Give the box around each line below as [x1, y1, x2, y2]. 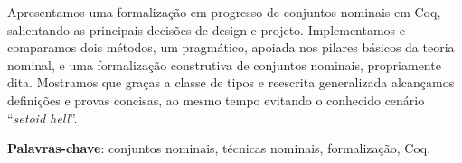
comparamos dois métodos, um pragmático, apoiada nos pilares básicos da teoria [7, 38, 455, 57]
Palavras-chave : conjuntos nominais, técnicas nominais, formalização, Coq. [7, 139, 431, 158]
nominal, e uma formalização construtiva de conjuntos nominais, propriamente [7, 55, 441, 74]
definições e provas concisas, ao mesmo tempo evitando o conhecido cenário [7, 90, 425, 109]
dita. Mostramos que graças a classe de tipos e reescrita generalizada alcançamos [7, 73, 455, 92]
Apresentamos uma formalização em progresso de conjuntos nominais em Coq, [7, 3, 441, 21]
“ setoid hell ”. [7, 108, 78, 127]
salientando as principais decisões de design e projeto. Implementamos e [7, 20, 406, 39]
